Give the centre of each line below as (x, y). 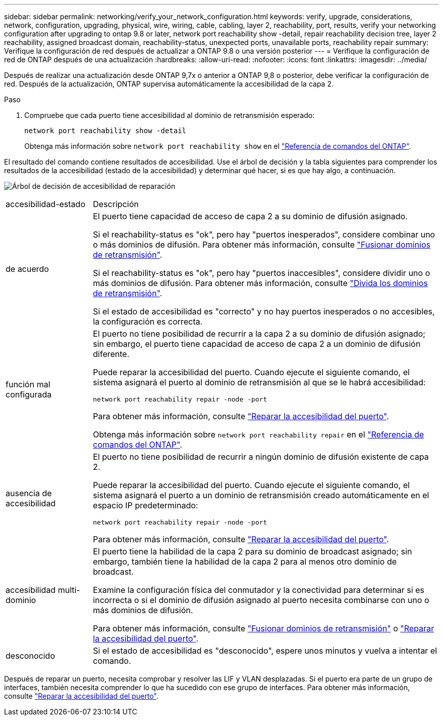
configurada (29, 394)
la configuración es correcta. (148, 322)
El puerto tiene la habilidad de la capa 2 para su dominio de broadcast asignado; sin (252, 551)
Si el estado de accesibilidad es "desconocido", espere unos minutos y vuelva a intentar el (265, 651)
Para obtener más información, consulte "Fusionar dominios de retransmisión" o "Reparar (263, 628)
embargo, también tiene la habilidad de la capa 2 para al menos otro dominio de (245, 562)
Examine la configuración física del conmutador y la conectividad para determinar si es (259, 590)
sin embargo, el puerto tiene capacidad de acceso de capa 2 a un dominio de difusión (257, 344)
